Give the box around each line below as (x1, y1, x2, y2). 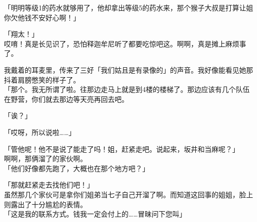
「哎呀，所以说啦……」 (4, 127, 76, 137)
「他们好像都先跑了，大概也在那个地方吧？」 (4, 163, 149, 173)
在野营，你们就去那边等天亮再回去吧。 (4, 93, 128, 104)
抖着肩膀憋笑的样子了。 (4, 74, 80, 85)
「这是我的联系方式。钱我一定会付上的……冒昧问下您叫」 (4, 209, 186, 219)
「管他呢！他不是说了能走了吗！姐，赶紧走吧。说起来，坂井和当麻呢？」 (4, 143, 239, 154)
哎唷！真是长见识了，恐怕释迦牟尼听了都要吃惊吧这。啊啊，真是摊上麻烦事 (4, 38, 246, 48)
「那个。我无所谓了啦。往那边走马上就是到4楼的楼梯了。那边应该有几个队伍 (4, 84, 250, 94)
